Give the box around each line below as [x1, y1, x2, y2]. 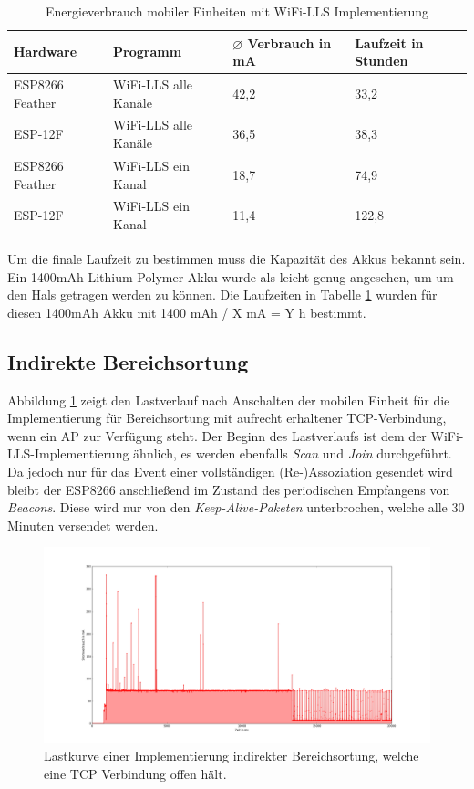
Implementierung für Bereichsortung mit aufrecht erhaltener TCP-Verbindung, [7, 408, 447, 427]
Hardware [14, 42, 77, 61]
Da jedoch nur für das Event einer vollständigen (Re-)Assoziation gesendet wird [7, 461, 453, 480]
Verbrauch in [247, 33, 332, 52]
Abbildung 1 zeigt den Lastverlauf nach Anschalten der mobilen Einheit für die [7, 390, 450, 409]
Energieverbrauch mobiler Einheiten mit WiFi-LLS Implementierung [45, 2, 429, 20]
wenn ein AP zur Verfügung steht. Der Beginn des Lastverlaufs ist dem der [7, 426, 427, 445]
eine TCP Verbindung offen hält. [44, 764, 227, 784]
